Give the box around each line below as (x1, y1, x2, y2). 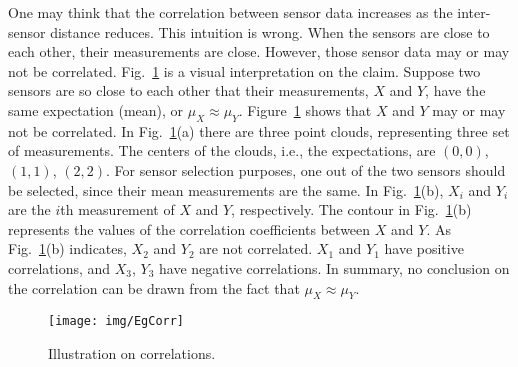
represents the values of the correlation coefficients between (8, 218, 371, 239)
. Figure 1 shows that (238, 99, 372, 120)
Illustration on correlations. (48, 342, 216, 363)
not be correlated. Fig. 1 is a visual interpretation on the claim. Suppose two (8, 60, 481, 81)
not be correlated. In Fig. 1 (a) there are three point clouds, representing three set (8, 120, 510, 141)
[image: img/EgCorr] (48, 314, 185, 329)
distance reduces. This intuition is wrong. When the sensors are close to (50, 21, 490, 42)
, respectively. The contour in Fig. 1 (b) (231, 199, 472, 220)
